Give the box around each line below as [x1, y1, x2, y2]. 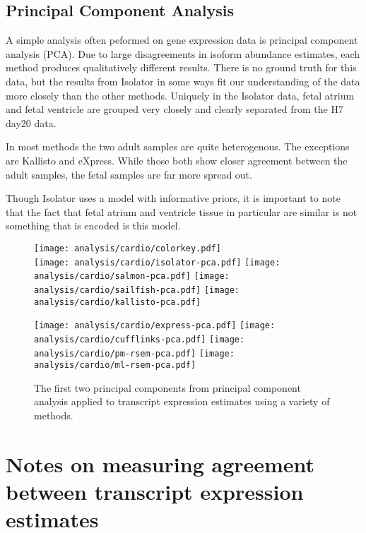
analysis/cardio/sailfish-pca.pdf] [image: [34, 285, 240, 295]
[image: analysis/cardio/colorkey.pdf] [34, 243, 221, 253]
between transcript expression [6, 477, 304, 505]
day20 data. [6, 115, 57, 130]
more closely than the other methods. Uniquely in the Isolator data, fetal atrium [6, 88, 355, 102]
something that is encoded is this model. [6, 218, 181, 233]
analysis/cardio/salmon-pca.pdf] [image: [34, 271, 230, 282]
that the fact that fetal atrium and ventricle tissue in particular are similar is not [6, 204, 358, 219]
